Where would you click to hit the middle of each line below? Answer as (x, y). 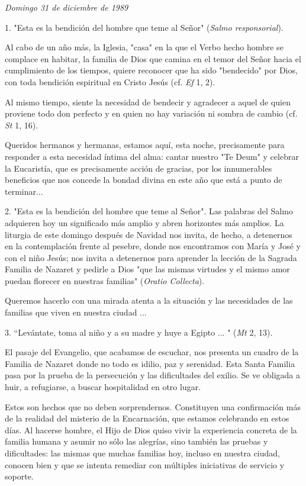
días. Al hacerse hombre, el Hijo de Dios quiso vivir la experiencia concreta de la (151, 429)
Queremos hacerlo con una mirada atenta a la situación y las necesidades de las (149, 300)
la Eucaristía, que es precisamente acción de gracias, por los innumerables (138, 168)
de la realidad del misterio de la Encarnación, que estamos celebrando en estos (147, 418)
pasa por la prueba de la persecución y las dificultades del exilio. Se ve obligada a (152, 375)
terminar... (24, 191)
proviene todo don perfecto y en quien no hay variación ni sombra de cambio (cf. (151, 113)
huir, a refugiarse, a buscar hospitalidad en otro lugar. (103, 387)
